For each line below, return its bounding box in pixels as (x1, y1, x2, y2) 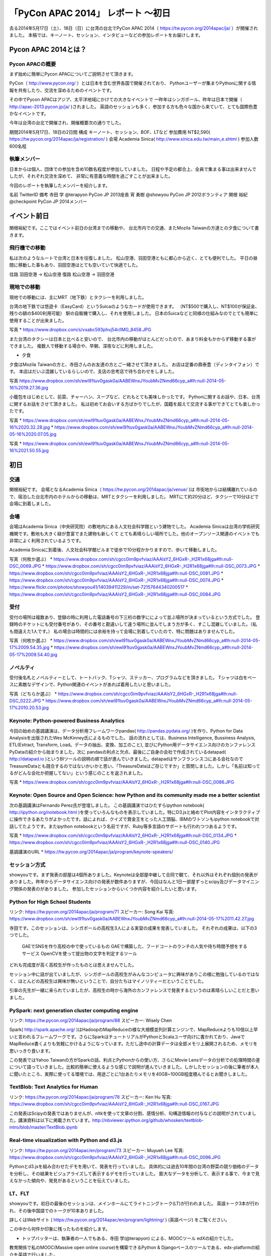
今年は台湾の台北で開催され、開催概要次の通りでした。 (9, 120, 124, 126)
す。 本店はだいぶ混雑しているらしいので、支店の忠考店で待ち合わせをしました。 (9, 368, 177, 374)
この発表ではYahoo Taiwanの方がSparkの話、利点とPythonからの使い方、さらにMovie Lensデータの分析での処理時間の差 (9, 1057, 260, 1063)
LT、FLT (9, 1190, 30, 1197)
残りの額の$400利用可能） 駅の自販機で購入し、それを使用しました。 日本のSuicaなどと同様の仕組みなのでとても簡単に (9, 310, 258, 317)
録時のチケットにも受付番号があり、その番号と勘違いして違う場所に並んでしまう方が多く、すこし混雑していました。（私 (9, 621, 257, 627)
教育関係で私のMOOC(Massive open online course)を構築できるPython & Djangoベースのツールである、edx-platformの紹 (9, 1244, 260, 1250)
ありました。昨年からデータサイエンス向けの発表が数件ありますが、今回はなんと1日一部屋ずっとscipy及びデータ (9, 879, 242, 885)
